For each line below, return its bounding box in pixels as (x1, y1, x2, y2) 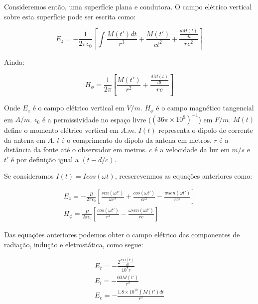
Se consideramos (4, 171, 54, 181)
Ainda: (4, 57, 24, 67)
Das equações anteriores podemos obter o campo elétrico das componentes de (4, 229, 240, 240)
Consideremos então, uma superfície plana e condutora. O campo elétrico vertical (4, 1, 252, 11)
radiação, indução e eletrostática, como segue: (4, 239, 143, 249)
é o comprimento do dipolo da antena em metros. (61, 134, 212, 145)
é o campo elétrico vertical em (32, 102, 125, 113)
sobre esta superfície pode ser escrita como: (4, 11, 136, 21)
